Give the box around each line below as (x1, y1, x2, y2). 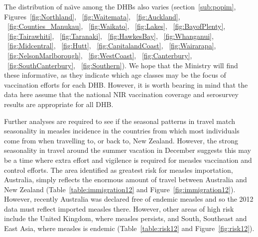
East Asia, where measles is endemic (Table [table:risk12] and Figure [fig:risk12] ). (4, 223, 255, 234)
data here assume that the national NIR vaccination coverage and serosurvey (4, 89, 239, 100)
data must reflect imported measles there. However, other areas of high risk (4, 203, 234, 214)
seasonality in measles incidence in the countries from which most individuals (4, 125, 240, 136)
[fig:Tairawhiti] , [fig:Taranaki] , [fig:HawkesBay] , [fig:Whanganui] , (7, 30, 214, 41)
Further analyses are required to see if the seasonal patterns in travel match (4, 116, 236, 126)
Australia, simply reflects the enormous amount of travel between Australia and (4, 174, 247, 185)
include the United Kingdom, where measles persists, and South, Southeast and (4, 213, 247, 224)
